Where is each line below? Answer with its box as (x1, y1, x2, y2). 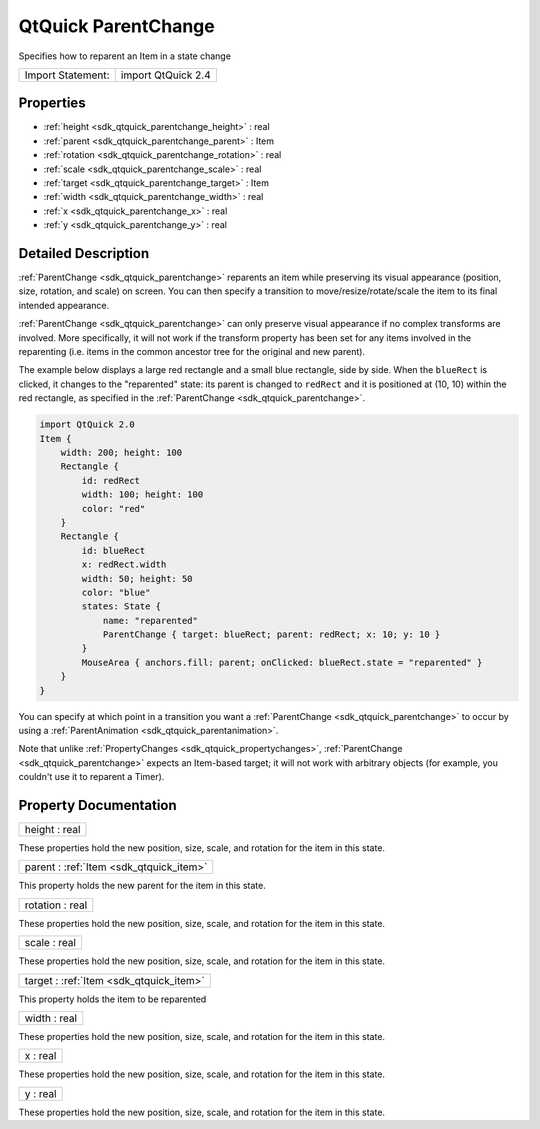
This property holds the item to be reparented (18, 993, 207, 1005)
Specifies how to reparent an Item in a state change (18, 50, 232, 62)
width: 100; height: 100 (81, 489, 204, 500)
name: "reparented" (102, 615, 199, 626)
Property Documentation (18, 796, 177, 814)
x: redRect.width (81, 559, 167, 570)
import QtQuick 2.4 (120, 68, 211, 82)
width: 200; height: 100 (60, 446, 183, 458)
